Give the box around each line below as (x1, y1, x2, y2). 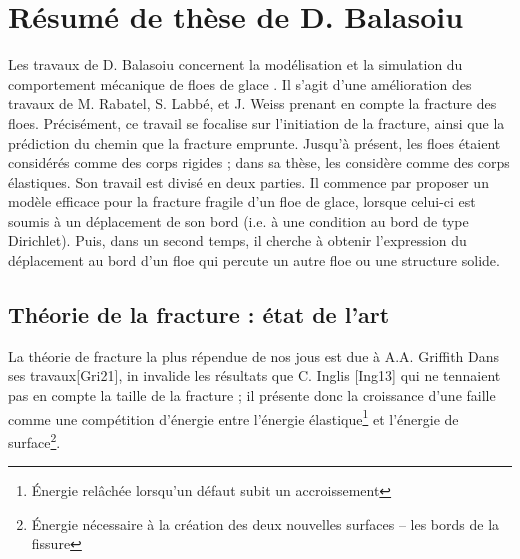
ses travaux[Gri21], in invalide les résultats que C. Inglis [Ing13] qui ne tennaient (8, 365, 501, 386)
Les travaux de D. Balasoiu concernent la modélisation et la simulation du (8, 54, 463, 75)
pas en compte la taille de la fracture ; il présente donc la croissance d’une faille (8, 385, 496, 406)
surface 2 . (8, 428, 61, 452)
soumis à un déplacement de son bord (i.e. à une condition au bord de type (8, 210, 469, 231)
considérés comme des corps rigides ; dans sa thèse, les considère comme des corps (8, 152, 510, 173)
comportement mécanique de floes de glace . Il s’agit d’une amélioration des (8, 73, 472, 94)
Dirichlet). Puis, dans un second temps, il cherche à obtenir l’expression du (8, 230, 467, 251)
